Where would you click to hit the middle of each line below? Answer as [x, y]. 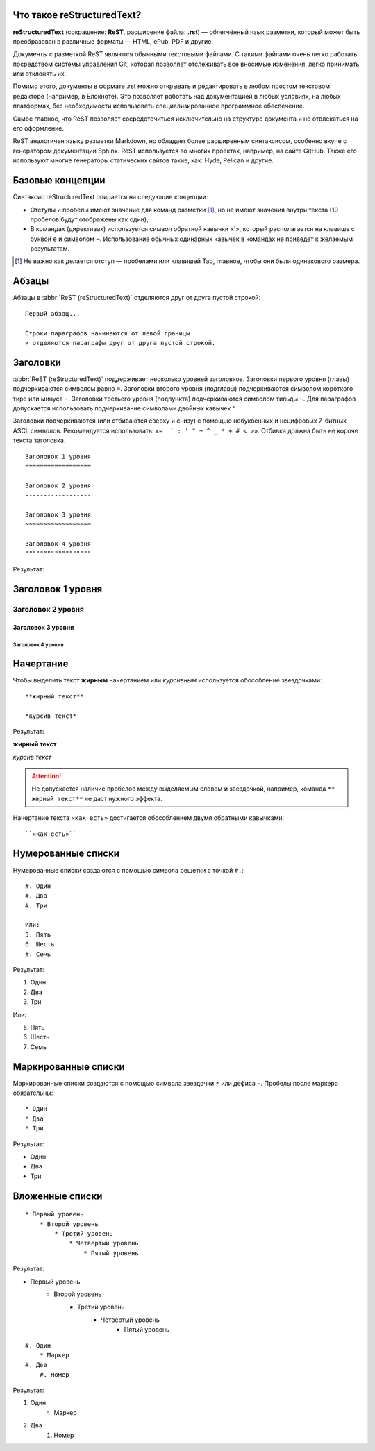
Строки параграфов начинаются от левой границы [108, 333]
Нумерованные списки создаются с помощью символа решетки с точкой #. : [128, 870]
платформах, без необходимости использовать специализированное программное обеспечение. [159, 106]
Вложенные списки [58, 1196]
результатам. [50, 249]
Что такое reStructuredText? [77, 15]
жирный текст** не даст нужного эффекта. [97, 798]
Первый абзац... [53, 313]
